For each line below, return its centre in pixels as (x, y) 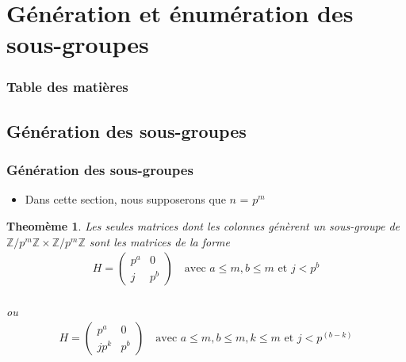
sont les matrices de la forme (159, 241)
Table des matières (67, 87)
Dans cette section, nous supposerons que (125, 199)
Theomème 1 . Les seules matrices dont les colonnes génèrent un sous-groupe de (203, 226)
